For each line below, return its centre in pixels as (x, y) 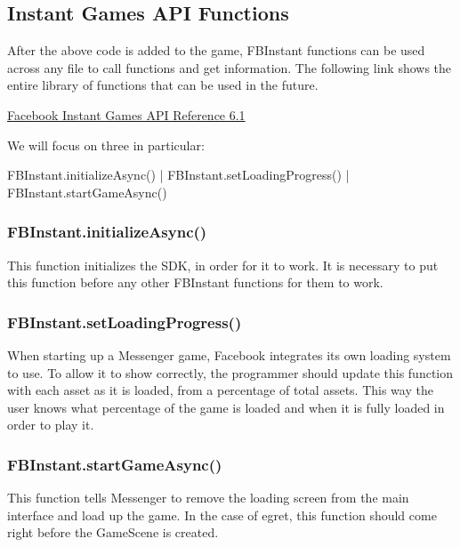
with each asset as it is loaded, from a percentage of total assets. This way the (220, 390)
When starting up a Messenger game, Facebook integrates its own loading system (229, 354)
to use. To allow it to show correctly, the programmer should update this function (230, 372)
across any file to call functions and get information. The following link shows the (230, 67)
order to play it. (51, 425)
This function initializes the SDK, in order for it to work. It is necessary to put (223, 265)
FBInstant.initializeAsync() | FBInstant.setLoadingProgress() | (178, 175)
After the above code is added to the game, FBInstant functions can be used (216, 50)
